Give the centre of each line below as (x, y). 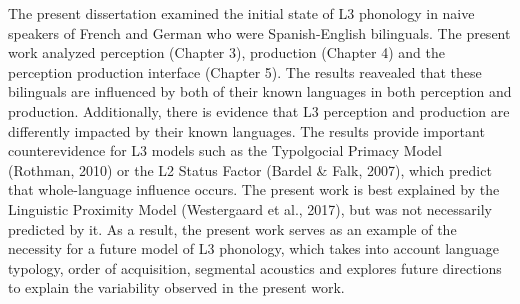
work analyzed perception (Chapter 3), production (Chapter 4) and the (226, 52)
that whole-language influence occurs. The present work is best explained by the (254, 189)
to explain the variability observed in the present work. (176, 287)
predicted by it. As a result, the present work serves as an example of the (232, 228)
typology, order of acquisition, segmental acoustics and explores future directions (255, 267)
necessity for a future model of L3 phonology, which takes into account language (253, 248)
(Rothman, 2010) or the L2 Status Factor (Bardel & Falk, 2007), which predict (250, 169)
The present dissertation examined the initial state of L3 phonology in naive (241, 13)
